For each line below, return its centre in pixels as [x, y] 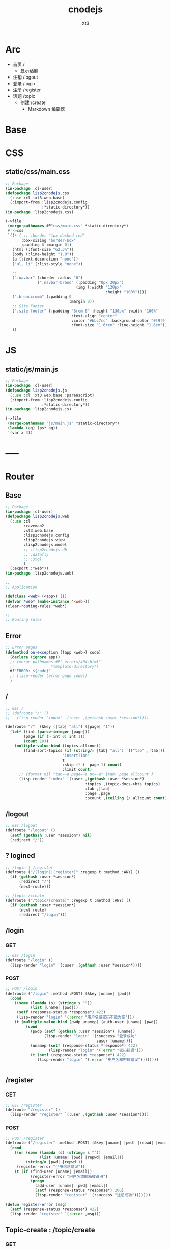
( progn [37, 1181]
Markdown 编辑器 [46, 109]
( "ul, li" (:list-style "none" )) [47, 264]
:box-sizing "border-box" [49, 240]
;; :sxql [33, 559]
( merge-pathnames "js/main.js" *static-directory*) [63, 423]
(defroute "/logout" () [31, 830]
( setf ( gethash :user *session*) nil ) [51, 835]
